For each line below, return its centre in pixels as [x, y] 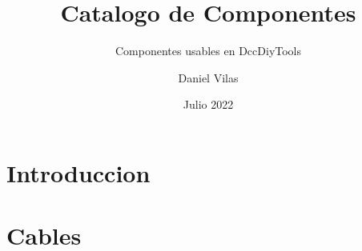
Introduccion [78, 172]
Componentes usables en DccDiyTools [208, 51]
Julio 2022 [208, 104]
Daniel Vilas [208, 77]
